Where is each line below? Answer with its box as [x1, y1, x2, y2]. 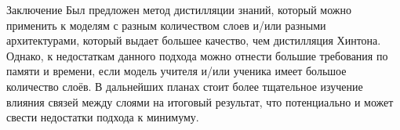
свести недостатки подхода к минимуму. [6, 109, 199, 125]
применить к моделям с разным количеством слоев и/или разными [6, 16, 326, 33]
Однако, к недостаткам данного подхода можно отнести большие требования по [6, 47, 388, 63]
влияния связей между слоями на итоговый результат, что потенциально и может [6, 93, 394, 110]
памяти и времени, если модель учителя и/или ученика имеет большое [6, 63, 347, 79]
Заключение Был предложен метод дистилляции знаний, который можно [6, 2, 352, 17]
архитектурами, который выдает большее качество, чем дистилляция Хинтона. [6, 32, 381, 49]
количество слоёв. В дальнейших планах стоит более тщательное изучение [6, 78, 363, 94]
